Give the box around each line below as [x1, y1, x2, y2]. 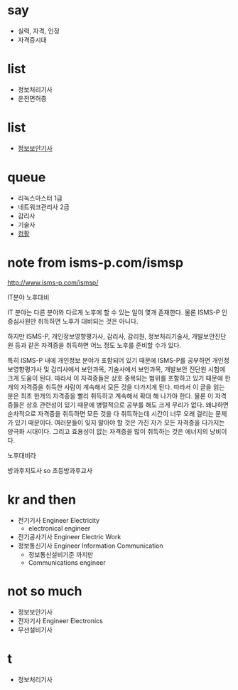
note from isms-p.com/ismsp [7, 255, 183, 270]
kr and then [7, 492, 77, 507]
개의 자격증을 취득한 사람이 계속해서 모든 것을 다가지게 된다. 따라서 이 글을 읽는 [7, 383, 225, 391]
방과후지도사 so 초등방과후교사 [7, 466, 93, 474]
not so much [7, 583, 82, 599]
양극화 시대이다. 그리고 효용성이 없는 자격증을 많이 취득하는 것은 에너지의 [7, 427, 208, 435]
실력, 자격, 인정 [17, 26, 60, 35]
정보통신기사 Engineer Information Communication [17, 541, 163, 550]
